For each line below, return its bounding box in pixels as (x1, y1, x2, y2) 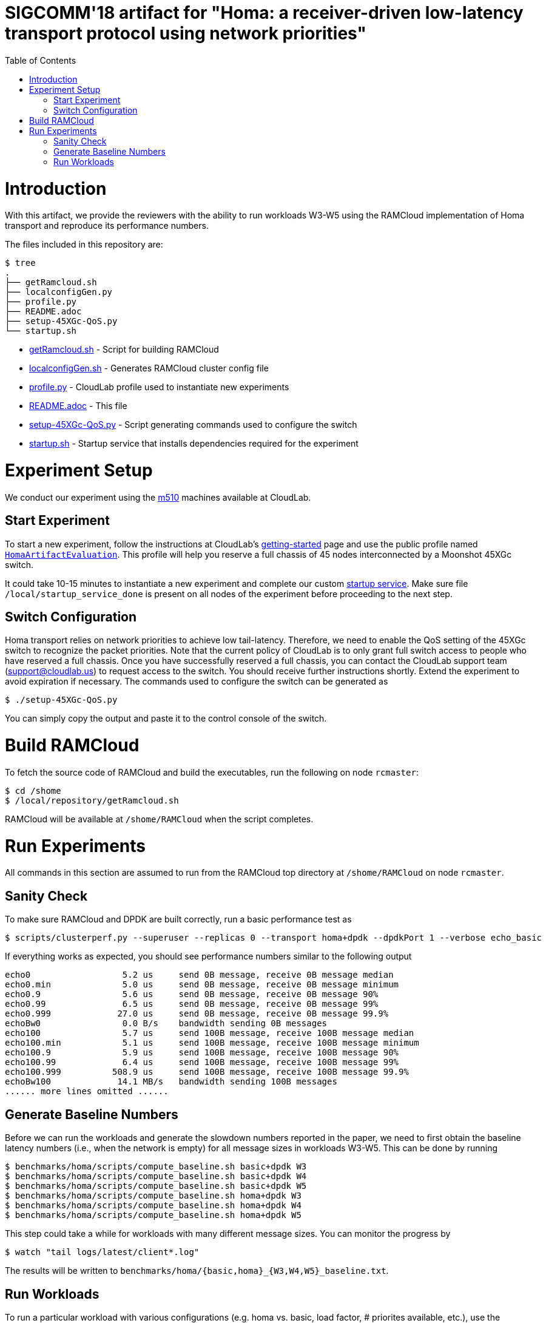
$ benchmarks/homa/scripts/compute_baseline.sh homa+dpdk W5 (5, 1210, 302, 1220)
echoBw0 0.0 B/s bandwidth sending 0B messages (5, 1018, 328, 1029)
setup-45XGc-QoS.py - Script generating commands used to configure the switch (29, 419, 357, 430)
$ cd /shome (5, 785, 61, 796)
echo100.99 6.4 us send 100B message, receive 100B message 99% (5, 1057, 399, 1068)
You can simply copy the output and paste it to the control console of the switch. (5, 713, 327, 724)
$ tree (5, 258, 36, 268)
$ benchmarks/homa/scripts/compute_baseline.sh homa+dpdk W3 (5, 1191, 302, 1201)
